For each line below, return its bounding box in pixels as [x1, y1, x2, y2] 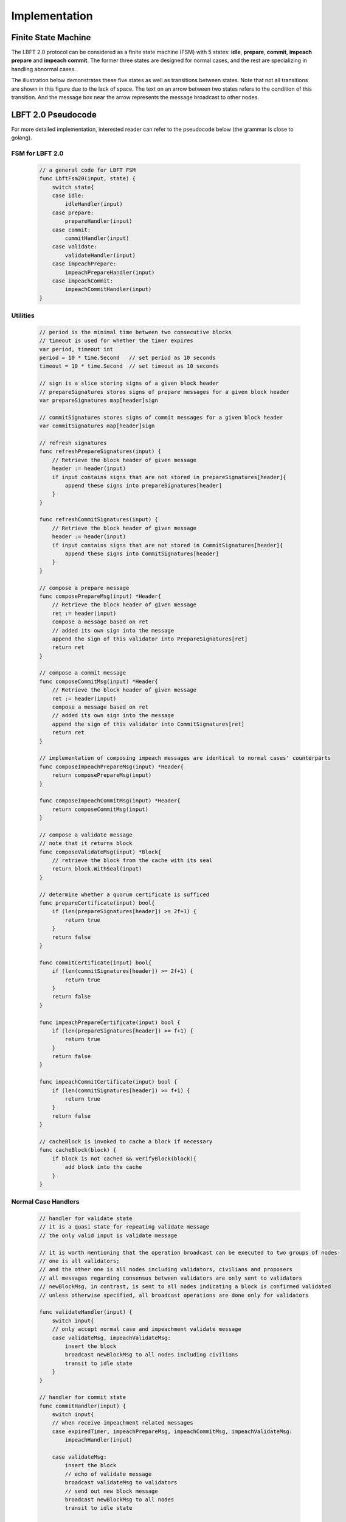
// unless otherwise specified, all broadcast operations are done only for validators [39, 1291, 309, 1299]
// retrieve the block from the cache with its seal [52, 857, 213, 864]
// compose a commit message [39, 670, 126, 676]
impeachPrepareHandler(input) [64, 268, 155, 276]
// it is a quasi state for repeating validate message [39, 1224, 210, 1230]
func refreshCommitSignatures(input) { [39, 516, 158, 523]
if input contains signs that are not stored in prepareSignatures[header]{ [52, 474, 286, 480]
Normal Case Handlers [11, 1198, 80, 1206]
